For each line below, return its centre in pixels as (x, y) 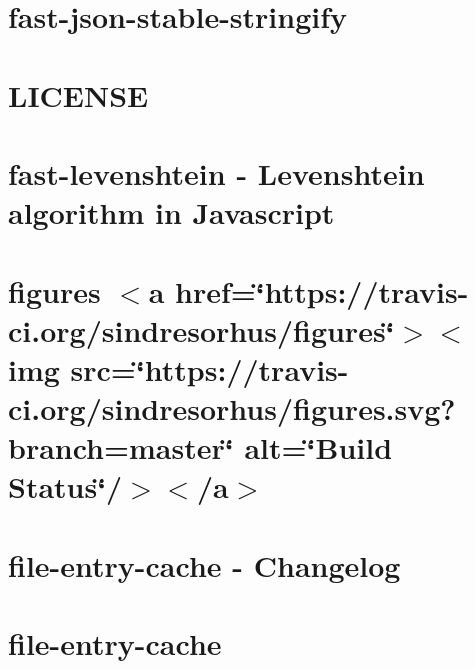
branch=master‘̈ (121, 447)
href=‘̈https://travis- (322, 290)
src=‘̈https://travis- (209, 368)
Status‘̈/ (65, 486)
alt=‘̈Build (318, 447)
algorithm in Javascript (171, 212)
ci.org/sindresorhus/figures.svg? (232, 408)
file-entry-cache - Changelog (204, 564)
